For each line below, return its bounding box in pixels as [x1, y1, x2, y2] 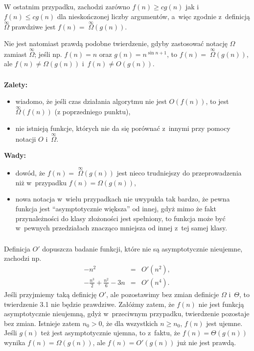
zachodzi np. [4, 253, 42, 263]
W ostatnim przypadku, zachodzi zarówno [4, 1, 130, 11]
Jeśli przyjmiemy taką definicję [4, 289, 97, 299]
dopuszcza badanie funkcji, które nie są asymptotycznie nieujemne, [42, 243, 243, 253]
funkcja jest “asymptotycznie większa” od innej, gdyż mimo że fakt [15, 203, 216, 213]
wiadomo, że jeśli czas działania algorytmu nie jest [15, 96, 167, 106]
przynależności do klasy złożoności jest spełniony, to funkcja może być [15, 213, 226, 223]
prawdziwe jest [11, 22, 56, 32]
